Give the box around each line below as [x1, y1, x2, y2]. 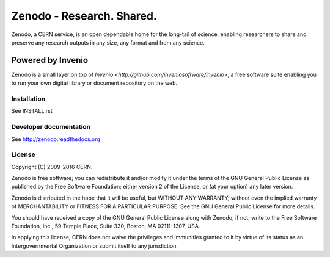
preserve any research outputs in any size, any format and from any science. [11, 38, 205, 46]
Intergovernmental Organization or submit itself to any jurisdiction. [11, 242, 178, 250]
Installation [11, 95, 46, 103]
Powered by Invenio [11, 55, 89, 65]
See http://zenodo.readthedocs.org [11, 135, 101, 143]
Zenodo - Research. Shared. [11, 9, 157, 23]
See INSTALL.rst [11, 107, 53, 115]
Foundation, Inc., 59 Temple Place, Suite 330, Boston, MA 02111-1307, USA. [11, 223, 200, 230]
